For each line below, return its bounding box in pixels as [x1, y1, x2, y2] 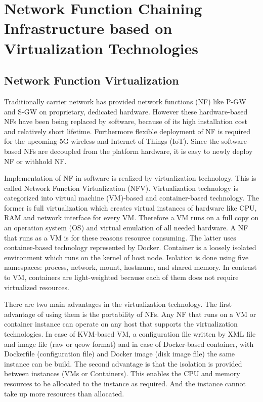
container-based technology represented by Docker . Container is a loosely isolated [4, 242, 256, 253]
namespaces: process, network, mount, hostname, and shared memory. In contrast [4, 262, 257, 272]
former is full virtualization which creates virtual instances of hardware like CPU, [4, 202, 257, 213]
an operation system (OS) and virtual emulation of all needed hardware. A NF [4, 222, 248, 233]
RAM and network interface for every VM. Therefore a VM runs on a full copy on [4, 212, 259, 223]
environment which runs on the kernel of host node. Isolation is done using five [4, 252, 249, 262]
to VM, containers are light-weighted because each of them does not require [4, 272, 239, 283]
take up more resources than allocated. [4, 388, 124, 398]
